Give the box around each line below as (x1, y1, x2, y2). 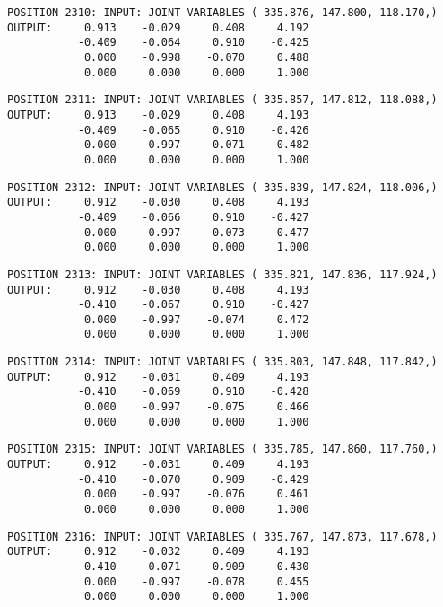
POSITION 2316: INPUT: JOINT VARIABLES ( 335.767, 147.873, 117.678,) (7, 530, 438, 543)
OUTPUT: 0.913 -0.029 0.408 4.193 (7, 108, 309, 121)
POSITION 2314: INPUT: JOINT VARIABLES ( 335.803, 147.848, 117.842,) (7, 356, 438, 369)
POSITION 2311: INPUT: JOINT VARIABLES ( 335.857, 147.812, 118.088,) (7, 93, 438, 107)
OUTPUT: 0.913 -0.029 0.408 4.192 (7, 21, 309, 34)
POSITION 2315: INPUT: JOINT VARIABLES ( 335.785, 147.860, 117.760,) (7, 443, 438, 456)
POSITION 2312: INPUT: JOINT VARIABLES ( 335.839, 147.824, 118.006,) (7, 180, 438, 194)
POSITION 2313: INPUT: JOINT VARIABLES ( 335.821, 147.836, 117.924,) (7, 268, 438, 281)
